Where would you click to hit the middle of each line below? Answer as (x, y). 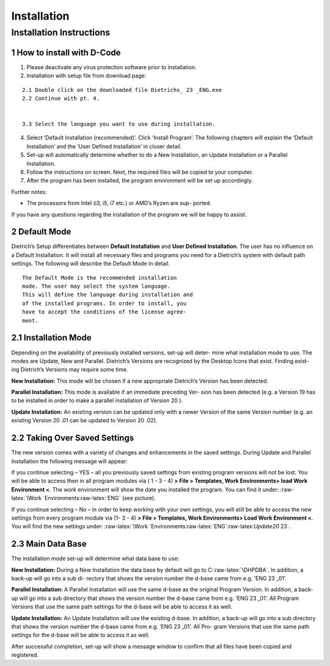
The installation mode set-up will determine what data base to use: (95, 559)
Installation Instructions (61, 32)
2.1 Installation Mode (51, 338)
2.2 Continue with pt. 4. (61, 98)
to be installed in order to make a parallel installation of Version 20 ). (97, 400)
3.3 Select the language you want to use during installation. (119, 124)
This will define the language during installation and (108, 295)
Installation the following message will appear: (69, 461)
